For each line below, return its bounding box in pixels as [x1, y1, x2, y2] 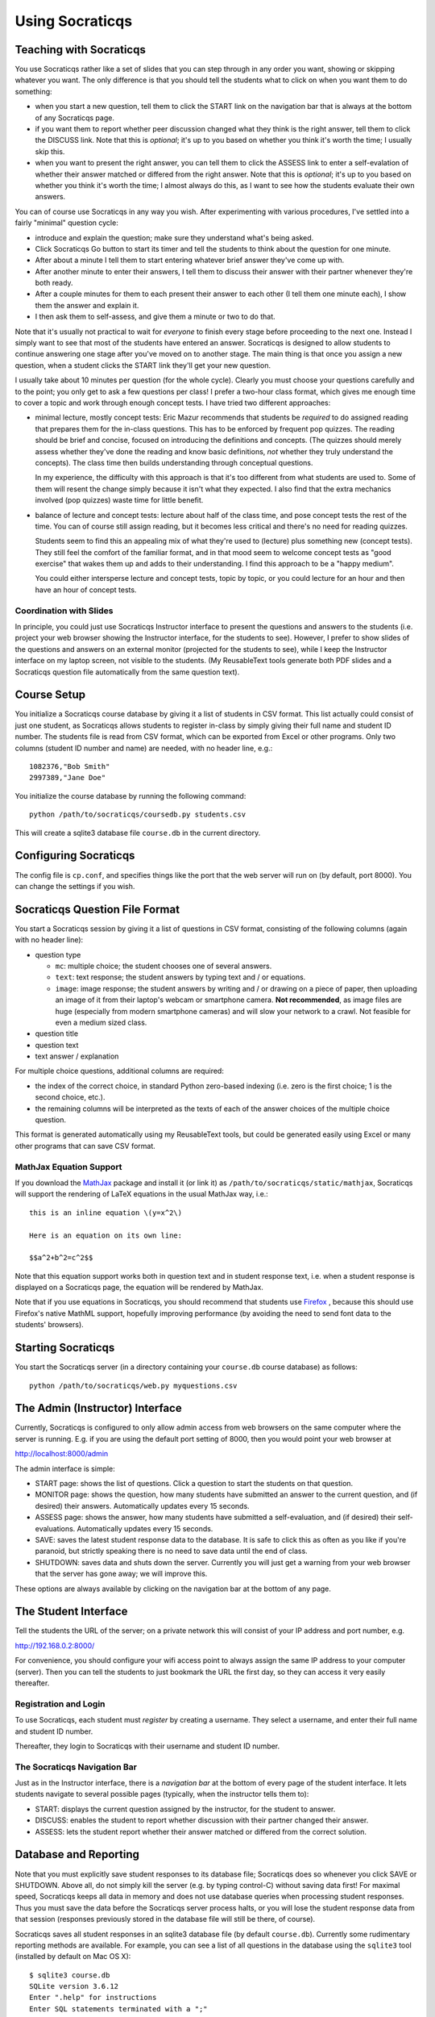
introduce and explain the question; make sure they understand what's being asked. [35, 232, 314, 242]
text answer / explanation [35, 1051, 119, 1061]
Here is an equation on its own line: [29, 1230, 183, 1240]
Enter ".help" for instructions [29, 1993, 157, 2002]
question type [35, 950, 81, 959]
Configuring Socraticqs [14, 849, 135, 862]
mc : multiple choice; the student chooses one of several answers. [55, 961, 272, 971]
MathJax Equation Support [14, 1161, 122, 1172]
